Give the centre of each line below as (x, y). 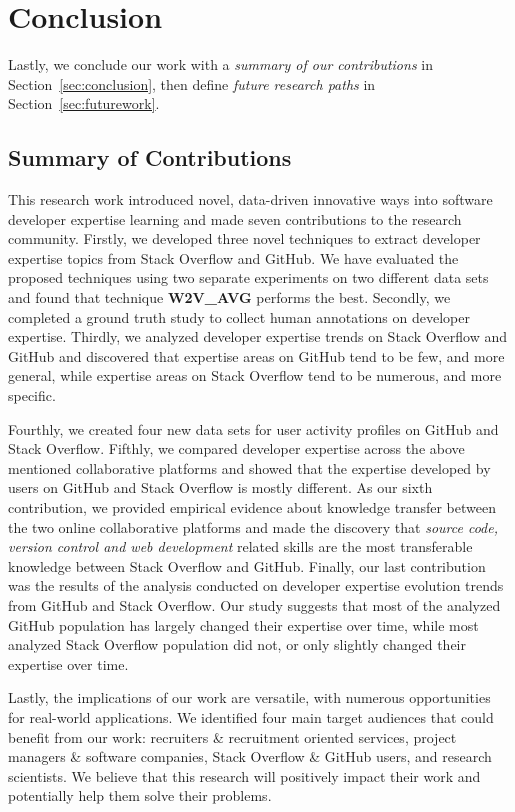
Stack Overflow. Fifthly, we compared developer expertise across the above (236, 448)
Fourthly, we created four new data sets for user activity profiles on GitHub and (253, 428)
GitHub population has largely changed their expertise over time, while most (243, 624)
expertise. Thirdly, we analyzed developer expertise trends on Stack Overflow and (258, 336)
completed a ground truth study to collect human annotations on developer (239, 316)
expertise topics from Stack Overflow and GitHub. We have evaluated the (233, 257)
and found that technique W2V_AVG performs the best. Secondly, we (229, 297)
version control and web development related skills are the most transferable (240, 546)
